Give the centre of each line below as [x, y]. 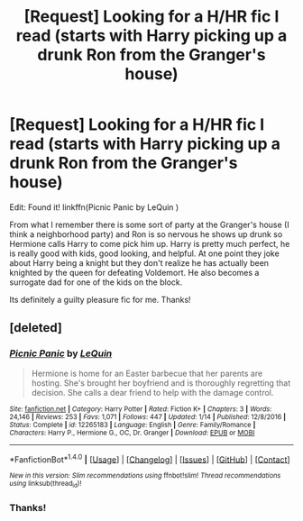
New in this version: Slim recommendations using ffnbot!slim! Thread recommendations [145, 476]
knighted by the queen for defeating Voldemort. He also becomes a [134, 272]
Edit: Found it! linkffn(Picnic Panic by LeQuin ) [94, 207]
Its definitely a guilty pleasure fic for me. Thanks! [100, 299]
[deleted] [36, 328]
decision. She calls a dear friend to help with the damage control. [152, 392]
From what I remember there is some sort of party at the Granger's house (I [150, 224]
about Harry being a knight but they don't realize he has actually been [139, 262]
